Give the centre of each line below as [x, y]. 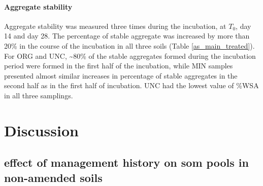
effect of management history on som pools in [126, 162]
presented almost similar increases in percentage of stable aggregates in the [121, 75]
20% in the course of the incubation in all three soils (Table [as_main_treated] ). [129, 45]
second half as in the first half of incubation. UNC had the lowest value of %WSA [131, 85]
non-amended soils [53, 177]
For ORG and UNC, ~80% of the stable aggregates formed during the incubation [130, 55]
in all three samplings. [39, 95]
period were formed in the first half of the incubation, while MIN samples [119, 66]
